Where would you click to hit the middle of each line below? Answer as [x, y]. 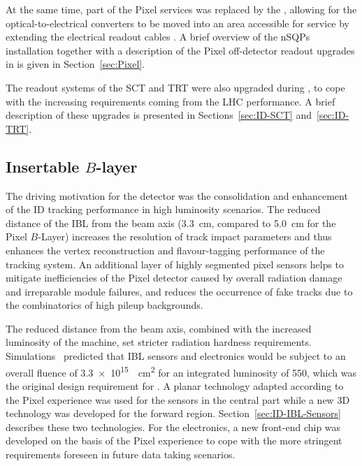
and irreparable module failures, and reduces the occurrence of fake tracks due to [179, 291]
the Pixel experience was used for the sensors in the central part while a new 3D [178, 399]
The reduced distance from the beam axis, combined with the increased [159, 328]
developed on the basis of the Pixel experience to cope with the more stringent [174, 440]
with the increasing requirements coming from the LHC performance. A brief [171, 101]
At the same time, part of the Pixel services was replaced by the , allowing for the [181, 9]
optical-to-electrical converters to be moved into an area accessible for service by [178, 23]
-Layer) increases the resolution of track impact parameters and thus [185, 236]
